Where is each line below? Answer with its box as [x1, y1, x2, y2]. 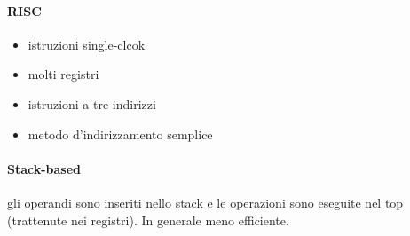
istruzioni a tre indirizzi [28, 94, 156, 113]
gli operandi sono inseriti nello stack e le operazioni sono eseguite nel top [7, 193, 404, 211]
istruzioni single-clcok [28, 35, 146, 53]
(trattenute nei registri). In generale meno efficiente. [7, 210, 289, 229]
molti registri [28, 65, 99, 83]
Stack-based [7, 159, 82, 177]
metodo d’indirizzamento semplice [28, 124, 213, 143]
